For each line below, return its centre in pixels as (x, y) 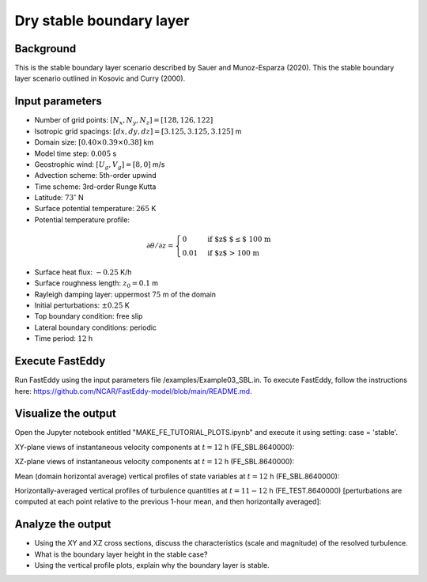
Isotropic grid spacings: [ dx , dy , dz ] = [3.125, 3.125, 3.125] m (138, 131)
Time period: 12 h (64, 338)
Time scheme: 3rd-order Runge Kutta (95, 187)
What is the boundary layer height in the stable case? (121, 554)
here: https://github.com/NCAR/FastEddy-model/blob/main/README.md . (133, 391)
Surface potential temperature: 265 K (95, 209)
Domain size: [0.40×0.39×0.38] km (94, 142)
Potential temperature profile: (82, 219)
